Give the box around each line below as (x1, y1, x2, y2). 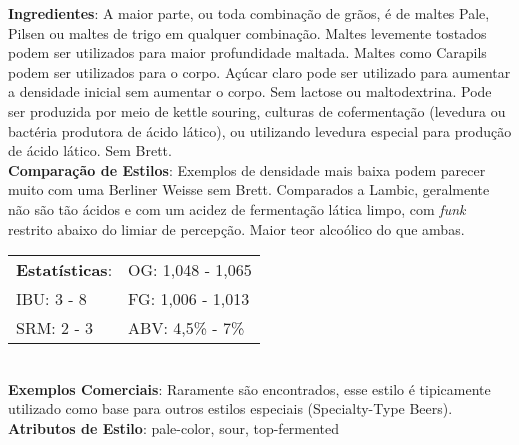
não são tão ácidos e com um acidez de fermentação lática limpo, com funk (8, 198, 466, 219)
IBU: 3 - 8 (16, 287, 87, 311)
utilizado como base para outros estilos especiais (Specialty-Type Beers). (8, 398, 453, 419)
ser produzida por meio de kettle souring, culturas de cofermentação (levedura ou (8, 100, 506, 121)
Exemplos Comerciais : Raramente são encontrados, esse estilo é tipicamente (8, 378, 491, 399)
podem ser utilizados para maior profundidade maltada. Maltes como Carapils (8, 42, 487, 63)
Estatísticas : (16, 258, 113, 282)
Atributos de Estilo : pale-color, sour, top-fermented (8, 417, 340, 438)
